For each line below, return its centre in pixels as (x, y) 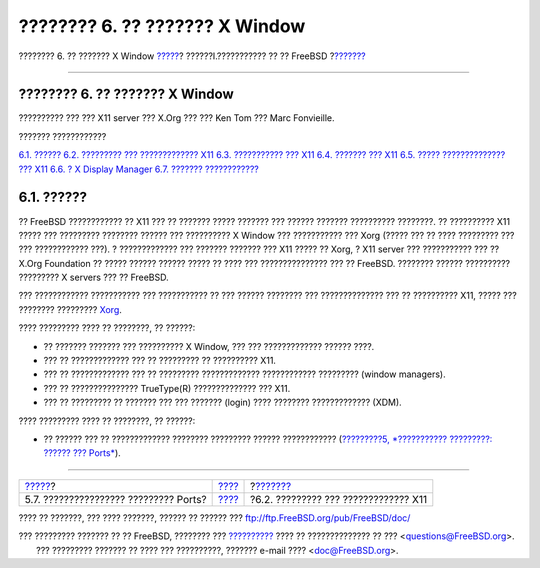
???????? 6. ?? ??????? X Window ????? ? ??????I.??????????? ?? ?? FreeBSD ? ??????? (192, 56)
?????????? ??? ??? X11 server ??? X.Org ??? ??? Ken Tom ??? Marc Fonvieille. (176, 118)
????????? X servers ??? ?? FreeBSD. (93, 277)
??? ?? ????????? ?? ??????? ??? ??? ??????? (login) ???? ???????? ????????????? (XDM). (222, 402)
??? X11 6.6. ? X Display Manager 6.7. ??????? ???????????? (138, 169)
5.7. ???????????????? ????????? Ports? (115, 499)
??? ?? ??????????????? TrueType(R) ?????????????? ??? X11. (167, 388)
